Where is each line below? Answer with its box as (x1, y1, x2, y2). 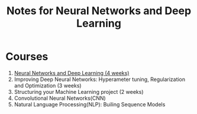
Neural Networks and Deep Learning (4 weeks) (14, 69, 130, 76)
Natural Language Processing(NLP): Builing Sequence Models (14, 100, 166, 108)
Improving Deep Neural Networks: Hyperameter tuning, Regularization (14, 76, 186, 83)
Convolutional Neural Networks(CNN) (14, 95, 106, 102)
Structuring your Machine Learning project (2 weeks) (14, 88, 144, 95)
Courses (5, 50, 49, 63)
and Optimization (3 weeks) (14, 82, 82, 89)
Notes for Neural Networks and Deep (6, 4, 192, 18)
